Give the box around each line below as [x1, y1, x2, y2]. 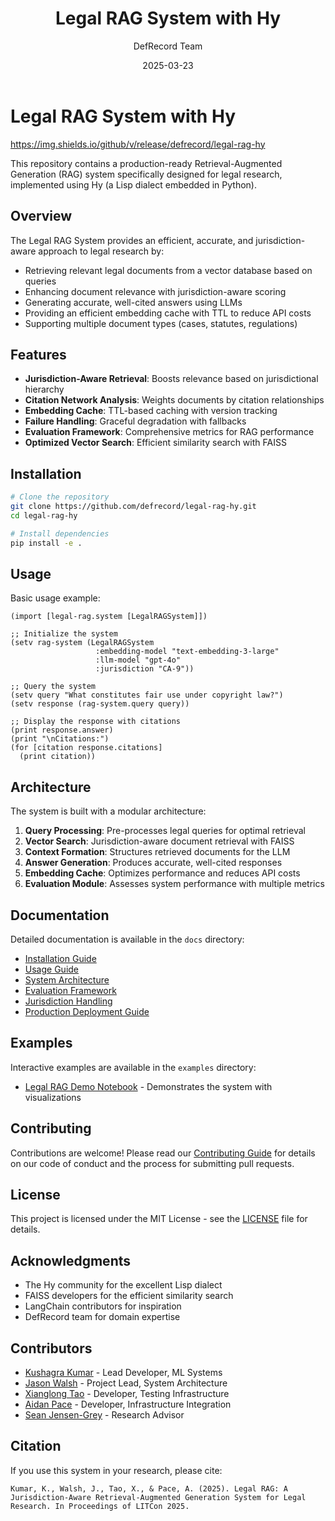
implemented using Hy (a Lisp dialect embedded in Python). [10, 178, 257, 191]
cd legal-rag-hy [10, 510, 78, 521]
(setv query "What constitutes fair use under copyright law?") [10, 690, 284, 701]
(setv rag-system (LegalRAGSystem [10, 638, 155, 648]
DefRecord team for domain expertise [24, 1311, 181, 1323]
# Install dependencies [10, 528, 110, 539]
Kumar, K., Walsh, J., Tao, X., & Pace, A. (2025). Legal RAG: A [10, 1483, 288, 1494]
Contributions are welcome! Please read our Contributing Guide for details [10, 1147, 316, 1159]
